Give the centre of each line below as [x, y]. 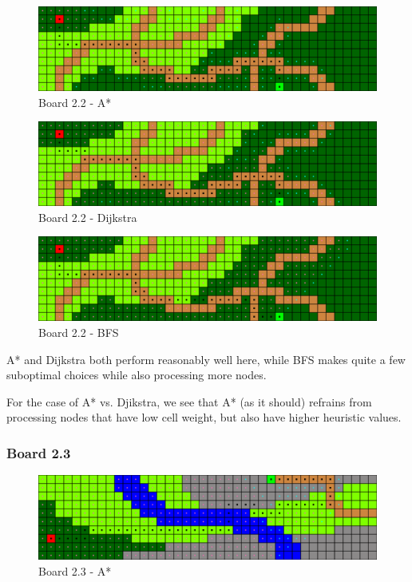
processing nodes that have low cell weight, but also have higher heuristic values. [204, 417]
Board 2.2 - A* [75, 102]
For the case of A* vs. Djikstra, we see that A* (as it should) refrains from [189, 401]
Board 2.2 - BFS [79, 332]
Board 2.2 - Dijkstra [88, 217]
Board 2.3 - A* [75, 570]
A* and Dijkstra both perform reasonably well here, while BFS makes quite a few [206, 359]
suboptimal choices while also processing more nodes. [137, 375]
